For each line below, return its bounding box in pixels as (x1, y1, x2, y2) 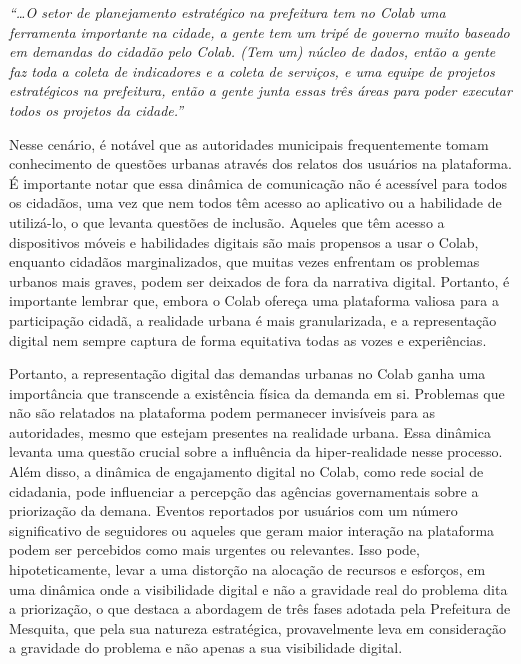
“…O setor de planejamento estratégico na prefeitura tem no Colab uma (9, 2, 446, 22)
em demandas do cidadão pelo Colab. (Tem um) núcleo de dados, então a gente (9, 41, 496, 62)
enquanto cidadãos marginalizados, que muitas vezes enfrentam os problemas (9, 251, 480, 272)
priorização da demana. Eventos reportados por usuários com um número (9, 500, 458, 521)
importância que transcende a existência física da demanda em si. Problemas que (9, 382, 505, 403)
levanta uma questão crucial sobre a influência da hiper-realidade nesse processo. (9, 441, 503, 462)
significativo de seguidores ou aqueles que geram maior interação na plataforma (9, 519, 495, 540)
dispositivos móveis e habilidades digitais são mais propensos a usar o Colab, (9, 231, 479, 252)
